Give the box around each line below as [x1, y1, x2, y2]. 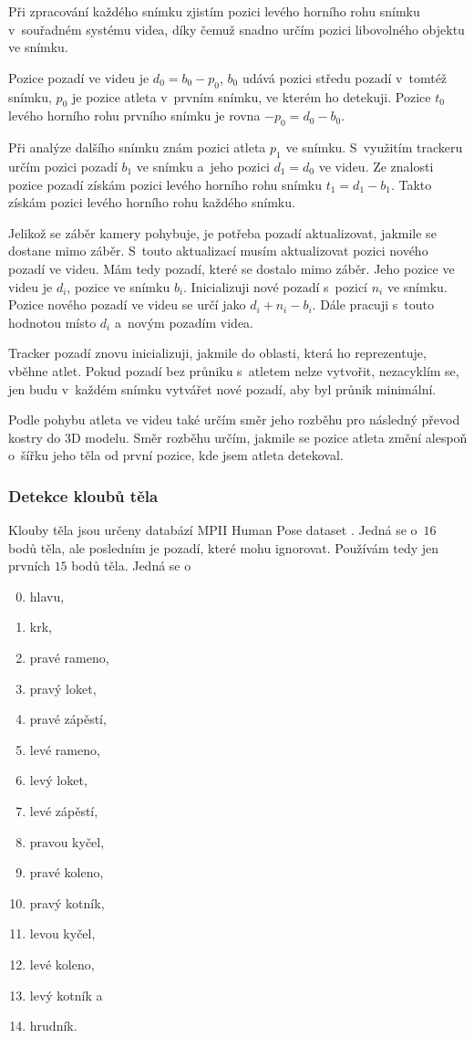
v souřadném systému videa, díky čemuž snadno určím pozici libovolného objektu [8, 19, 465, 38]
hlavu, [29, 586, 65, 605]
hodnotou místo [8, 312, 97, 331]
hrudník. [29, 1016, 77, 1035]
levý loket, [29, 771, 88, 790]
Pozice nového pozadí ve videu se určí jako [8, 295, 246, 314]
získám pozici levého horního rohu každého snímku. [8, 193, 295, 212]
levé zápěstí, [29, 802, 98, 821]
